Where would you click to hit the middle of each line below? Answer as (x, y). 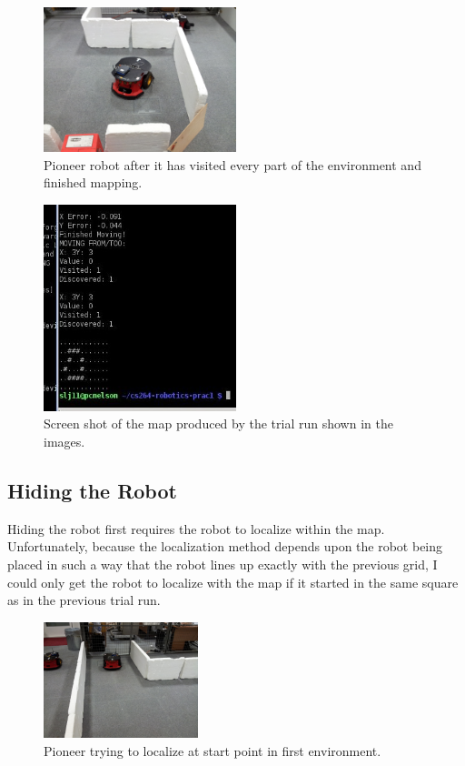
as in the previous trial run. (84, 600)
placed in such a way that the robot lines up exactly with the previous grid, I (223, 564)
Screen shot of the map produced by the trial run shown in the (218, 423)
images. (64, 442)
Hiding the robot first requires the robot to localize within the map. (196, 528)
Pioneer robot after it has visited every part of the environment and (232, 164)
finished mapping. (93, 182)
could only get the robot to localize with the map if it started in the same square (233, 582)
